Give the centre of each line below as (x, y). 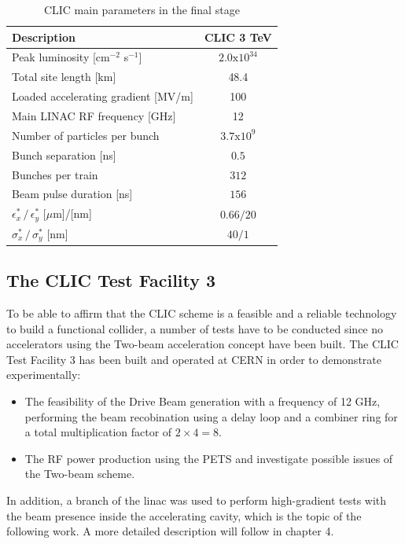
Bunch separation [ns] (64, 154)
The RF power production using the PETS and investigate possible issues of (209, 458)
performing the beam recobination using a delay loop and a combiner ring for (211, 416)
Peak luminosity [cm (61, 57)
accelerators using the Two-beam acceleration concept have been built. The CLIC (202, 344)
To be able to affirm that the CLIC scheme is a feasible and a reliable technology (202, 313)
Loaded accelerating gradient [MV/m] (103, 96)
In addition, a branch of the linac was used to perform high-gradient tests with (197, 500)
